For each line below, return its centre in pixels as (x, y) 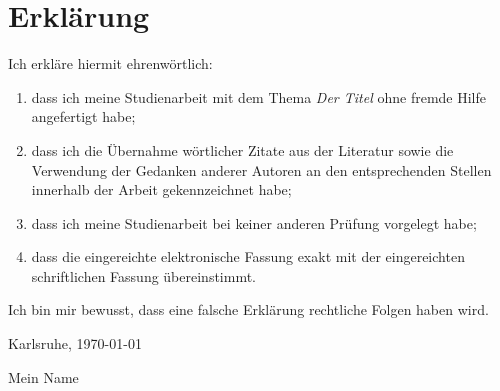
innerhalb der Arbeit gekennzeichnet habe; (161, 189)
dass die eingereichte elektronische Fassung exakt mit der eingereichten (248, 256)
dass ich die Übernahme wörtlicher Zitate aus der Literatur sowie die (242, 149)
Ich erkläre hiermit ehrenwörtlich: (110, 63)
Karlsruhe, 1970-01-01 (75, 343)
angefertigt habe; (83, 116)
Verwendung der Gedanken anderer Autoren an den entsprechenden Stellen (261, 169)
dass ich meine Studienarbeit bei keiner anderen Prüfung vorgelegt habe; (254, 222)
